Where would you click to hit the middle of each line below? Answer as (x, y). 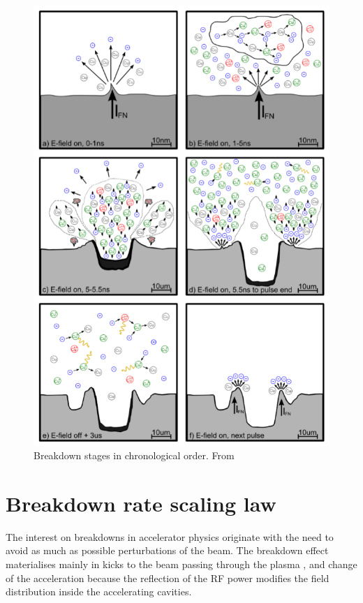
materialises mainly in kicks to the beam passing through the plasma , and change (181, 564)
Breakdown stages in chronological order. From (134, 455)
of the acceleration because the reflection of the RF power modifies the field (168, 578)
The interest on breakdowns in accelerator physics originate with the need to (170, 536)
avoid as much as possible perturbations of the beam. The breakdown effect (167, 550)
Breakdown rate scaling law (141, 503)
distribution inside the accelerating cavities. (99, 591)
